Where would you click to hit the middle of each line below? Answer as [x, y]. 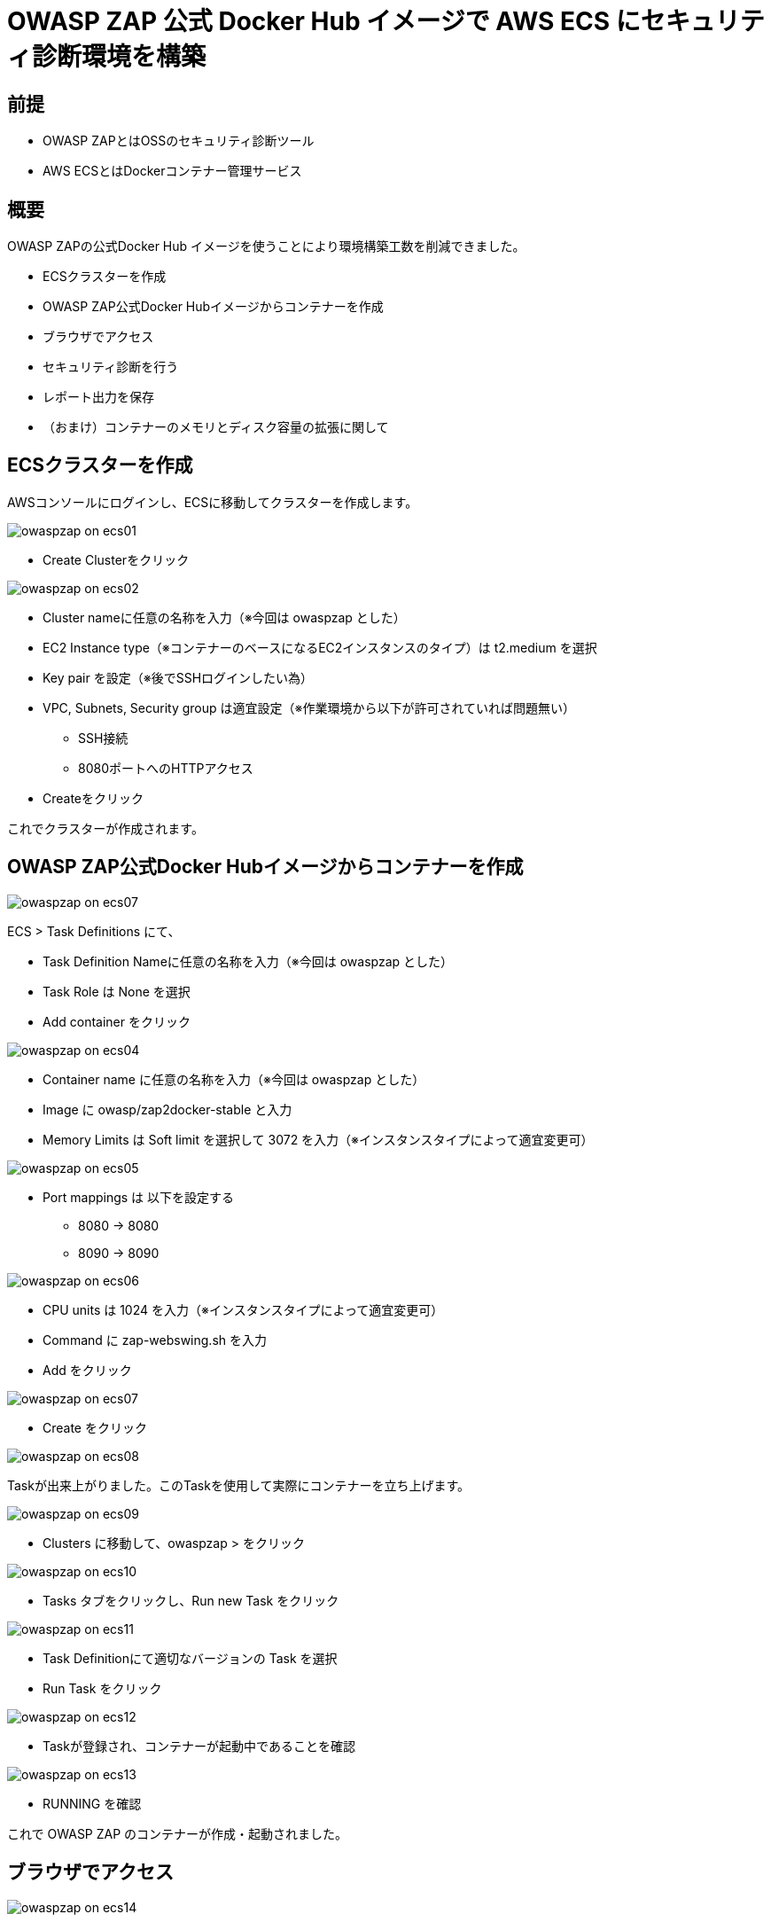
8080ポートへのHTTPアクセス [166, 768]
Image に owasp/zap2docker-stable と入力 [167, 1109]
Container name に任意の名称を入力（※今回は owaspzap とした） [234, 1079]
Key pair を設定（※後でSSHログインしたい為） [178, 677]
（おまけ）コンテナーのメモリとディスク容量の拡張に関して [216, 427]
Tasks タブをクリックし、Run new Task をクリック [191, 1600]
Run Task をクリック [102, 1688]
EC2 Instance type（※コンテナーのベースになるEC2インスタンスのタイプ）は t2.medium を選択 [320, 647]
